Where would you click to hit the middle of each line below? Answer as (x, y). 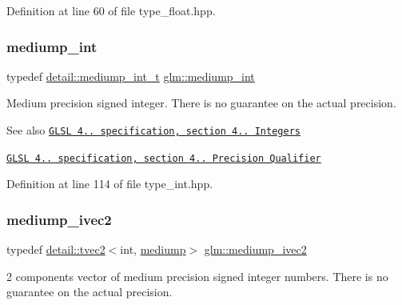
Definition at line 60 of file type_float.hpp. (111, 10)
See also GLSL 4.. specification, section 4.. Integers (153, 130)
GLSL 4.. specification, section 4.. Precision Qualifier (164, 158)
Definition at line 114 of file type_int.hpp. (110, 184)
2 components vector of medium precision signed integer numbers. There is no (197, 276)
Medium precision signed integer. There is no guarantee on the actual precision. (201, 103)
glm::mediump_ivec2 (255, 249)
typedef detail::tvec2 (56, 249)
